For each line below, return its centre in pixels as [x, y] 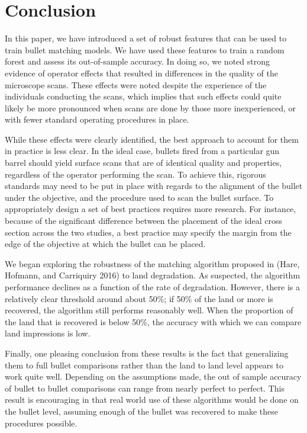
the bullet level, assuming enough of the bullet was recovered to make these [141, 411]
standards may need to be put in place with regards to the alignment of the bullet [154, 186]
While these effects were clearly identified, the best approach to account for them [152, 139]
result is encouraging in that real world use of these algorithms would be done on [152, 400]
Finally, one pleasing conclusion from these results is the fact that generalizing [147, 353]
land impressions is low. [48, 333]
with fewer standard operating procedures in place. [97, 119]
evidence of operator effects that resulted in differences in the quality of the [141, 73]
